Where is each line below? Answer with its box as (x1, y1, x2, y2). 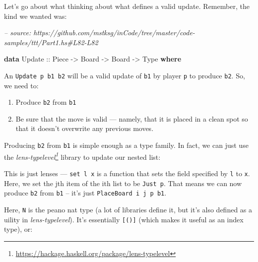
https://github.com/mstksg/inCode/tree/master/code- (33, 27, 195, 38)
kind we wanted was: (4, 10, 67, 21)
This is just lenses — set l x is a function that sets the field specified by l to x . (4, 168, 250, 178)
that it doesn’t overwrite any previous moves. (15, 123, 154, 133)
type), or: (4, 224, 33, 234)
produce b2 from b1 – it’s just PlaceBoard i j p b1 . (4, 188, 167, 198)
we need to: (4, 80, 39, 90)
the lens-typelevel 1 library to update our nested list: (4, 150, 161, 162)
